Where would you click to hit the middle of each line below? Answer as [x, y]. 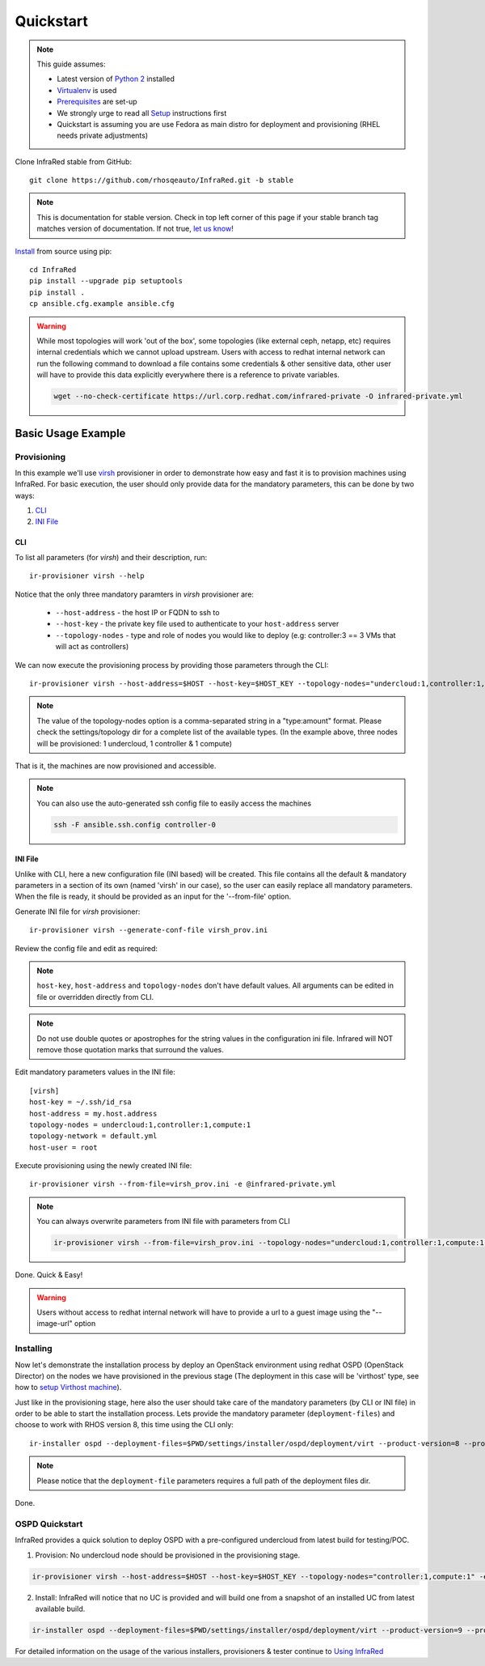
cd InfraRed [53, 270]
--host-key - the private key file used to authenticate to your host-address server [197, 624]
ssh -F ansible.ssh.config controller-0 [135, 824]
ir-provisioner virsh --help [87, 576]
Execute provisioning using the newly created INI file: [103, 1166]
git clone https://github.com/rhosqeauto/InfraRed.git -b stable [162, 181]
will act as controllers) [92, 647]
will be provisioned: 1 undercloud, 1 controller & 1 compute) [135, 743]
